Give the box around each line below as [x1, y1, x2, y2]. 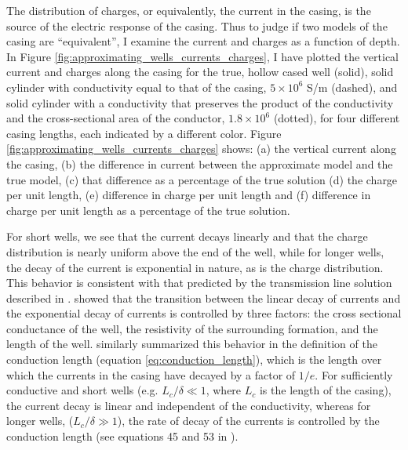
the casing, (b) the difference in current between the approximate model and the [6, 155, 393, 172]
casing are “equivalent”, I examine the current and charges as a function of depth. [6, 33, 400, 49]
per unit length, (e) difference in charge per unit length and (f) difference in [6, 187, 371, 203]
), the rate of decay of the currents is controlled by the [117, 412, 380, 429]
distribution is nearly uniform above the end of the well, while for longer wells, [6, 243, 384, 259]
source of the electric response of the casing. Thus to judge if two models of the [6, 17, 388, 34]
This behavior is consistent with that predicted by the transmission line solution [6, 274, 392, 291]
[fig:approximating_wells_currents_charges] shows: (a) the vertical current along [6, 140, 396, 157]
